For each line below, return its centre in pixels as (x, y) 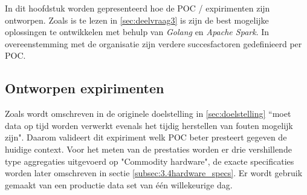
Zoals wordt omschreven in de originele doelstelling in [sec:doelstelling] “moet (148, 114)
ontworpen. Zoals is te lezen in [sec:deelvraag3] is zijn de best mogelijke (137, 20)
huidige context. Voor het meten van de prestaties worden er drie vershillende (148, 149)
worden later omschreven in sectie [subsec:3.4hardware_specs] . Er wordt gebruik (154, 173)
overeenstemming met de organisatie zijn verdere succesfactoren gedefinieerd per (153, 43)
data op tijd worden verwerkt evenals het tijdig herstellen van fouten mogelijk (149, 125)
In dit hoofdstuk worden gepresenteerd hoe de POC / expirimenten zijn (137, 8)
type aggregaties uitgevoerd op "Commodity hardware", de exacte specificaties (150, 161)
